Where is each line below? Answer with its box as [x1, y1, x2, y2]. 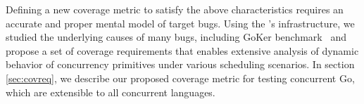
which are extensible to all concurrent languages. [6, 84, 215, 99]
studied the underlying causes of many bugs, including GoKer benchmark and [6, 30, 346, 44]
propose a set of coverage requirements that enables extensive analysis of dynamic [6, 43, 359, 58]
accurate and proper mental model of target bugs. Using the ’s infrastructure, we [6, 15, 355, 30]
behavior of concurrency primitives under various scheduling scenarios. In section [6, 57, 355, 72]
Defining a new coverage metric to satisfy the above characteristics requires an [6, 2, 344, 16]
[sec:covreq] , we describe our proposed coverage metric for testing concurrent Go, [6, 70, 355, 85]
